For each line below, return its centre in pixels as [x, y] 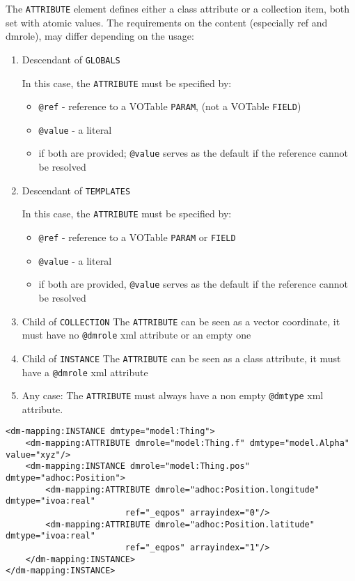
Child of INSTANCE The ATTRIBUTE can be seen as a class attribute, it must [181, 358]
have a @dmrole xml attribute [85, 372]
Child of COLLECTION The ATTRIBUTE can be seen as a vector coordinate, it [181, 321]
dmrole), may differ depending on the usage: [100, 36]
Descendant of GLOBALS [71, 59]
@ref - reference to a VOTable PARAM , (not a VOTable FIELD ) [170, 106]
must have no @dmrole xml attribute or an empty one [136, 335]
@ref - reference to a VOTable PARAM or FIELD [137, 237]
